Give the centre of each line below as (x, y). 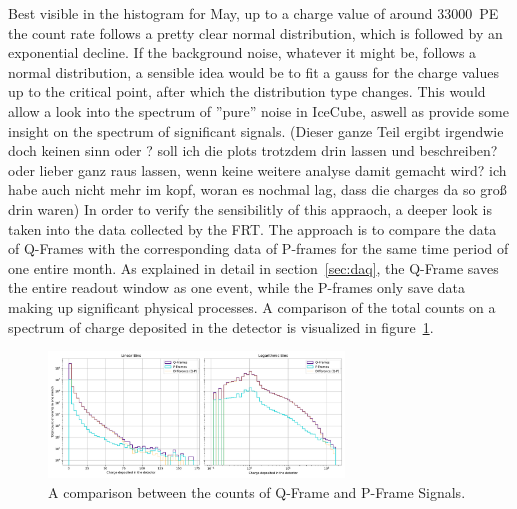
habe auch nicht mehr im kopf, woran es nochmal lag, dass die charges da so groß (257, 189)
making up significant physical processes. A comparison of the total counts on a (252, 306)
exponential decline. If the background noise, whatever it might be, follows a (242, 52)
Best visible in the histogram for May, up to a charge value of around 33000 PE (253, 13)
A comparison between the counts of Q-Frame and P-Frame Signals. (257, 491)
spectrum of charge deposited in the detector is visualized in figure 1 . (221, 326)
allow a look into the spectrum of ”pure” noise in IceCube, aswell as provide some (258, 110)
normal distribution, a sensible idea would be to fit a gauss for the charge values (254, 71)
